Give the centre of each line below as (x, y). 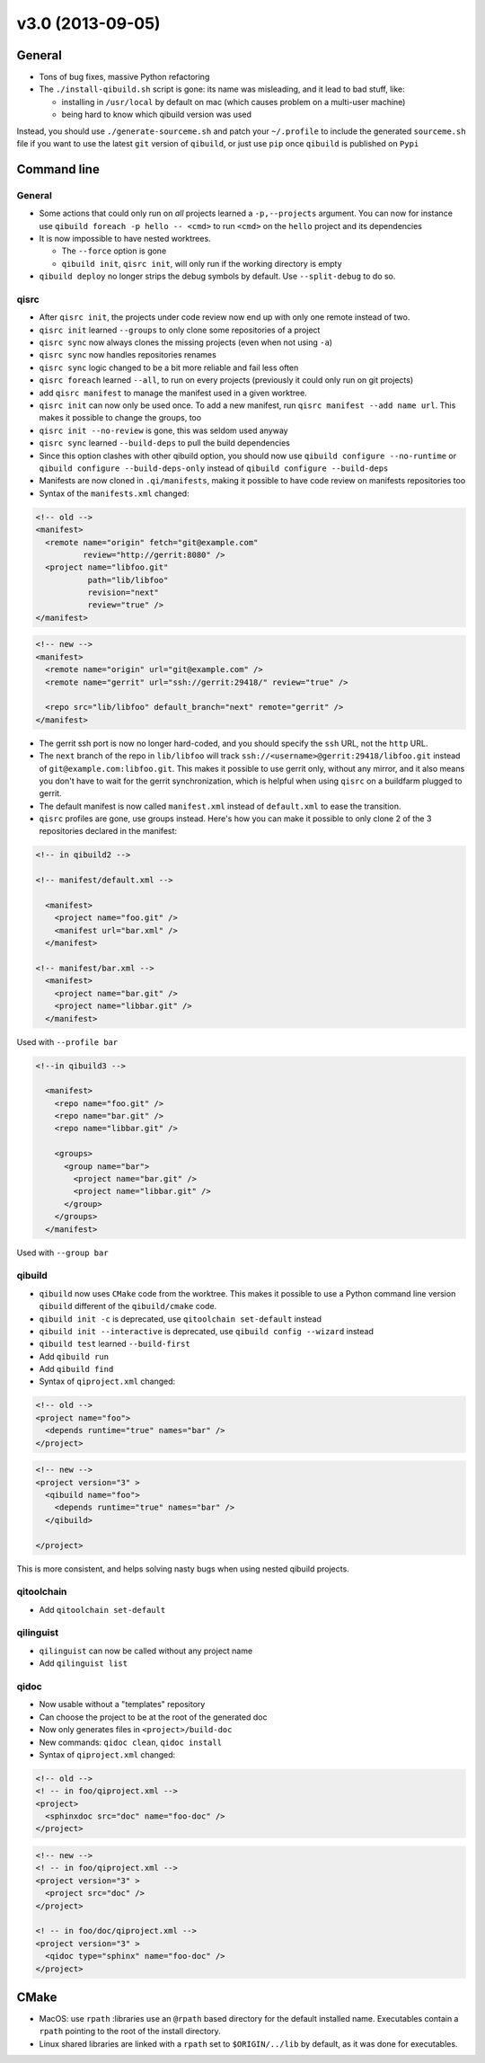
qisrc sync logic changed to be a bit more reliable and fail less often (169, 367)
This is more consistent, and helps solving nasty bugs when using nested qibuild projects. (183, 1569)
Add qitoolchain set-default (102, 1609)
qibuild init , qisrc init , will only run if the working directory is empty (202, 263)
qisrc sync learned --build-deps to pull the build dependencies (165, 443)
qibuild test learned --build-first (115, 1344)
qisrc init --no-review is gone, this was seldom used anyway (163, 430)
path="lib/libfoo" (128, 580)
